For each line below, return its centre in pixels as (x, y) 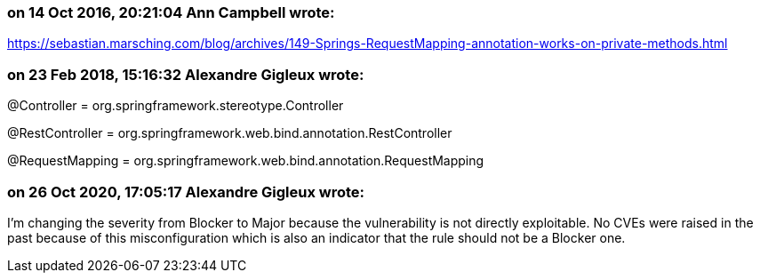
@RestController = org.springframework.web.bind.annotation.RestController (230, 133)
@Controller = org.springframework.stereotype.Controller (176, 106)
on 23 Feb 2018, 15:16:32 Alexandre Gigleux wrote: (186, 74)
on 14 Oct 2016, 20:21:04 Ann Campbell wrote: (171, 12)
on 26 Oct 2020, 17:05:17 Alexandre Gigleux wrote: (186, 192)
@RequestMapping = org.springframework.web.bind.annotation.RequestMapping (246, 161)
